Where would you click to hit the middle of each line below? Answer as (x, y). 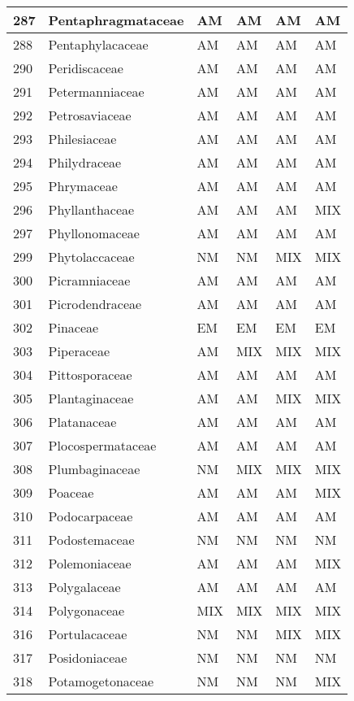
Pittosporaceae (90, 374)
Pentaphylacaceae (98, 44)
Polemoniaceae (90, 563)
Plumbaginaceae (94, 469)
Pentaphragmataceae (116, 20)
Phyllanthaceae (91, 209)
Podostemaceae (91, 540)
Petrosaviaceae (90, 115)
